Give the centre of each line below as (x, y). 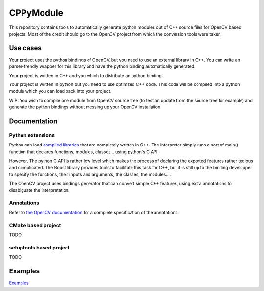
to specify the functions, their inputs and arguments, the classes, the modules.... (90, 174)
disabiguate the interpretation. (40, 190)
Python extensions (32, 135)
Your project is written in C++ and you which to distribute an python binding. (86, 75)
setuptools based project (40, 248)
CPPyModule (36, 13)
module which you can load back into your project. (60, 91)
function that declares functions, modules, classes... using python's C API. (84, 152)
